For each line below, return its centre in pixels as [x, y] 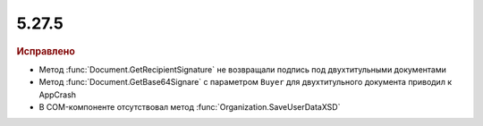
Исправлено [46, 51]
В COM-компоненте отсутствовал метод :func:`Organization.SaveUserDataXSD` [190, 106]
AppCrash [57, 95]
